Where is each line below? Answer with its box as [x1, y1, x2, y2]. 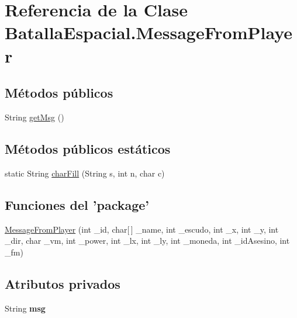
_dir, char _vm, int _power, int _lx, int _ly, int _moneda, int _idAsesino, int [5, 234, 290, 247]
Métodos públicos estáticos [5, 139, 171, 157]
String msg [5, 302, 46, 314]
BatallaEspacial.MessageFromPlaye [5, 20, 293, 44]
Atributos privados [5, 274, 120, 292]
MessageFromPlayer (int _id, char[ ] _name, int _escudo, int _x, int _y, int [5, 223, 279, 235]
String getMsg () [5, 110, 64, 123]
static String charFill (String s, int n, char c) [5, 167, 165, 179]
